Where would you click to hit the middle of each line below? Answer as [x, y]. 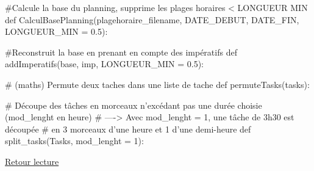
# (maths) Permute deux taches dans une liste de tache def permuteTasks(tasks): [157, 84]
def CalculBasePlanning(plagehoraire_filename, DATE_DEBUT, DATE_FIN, [152, 19]
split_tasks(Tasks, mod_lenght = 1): [74, 141]
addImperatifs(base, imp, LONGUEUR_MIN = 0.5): [105, 64]
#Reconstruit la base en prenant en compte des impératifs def [121, 52]
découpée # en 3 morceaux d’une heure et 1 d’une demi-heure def [128, 129]
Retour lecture [32, 161]
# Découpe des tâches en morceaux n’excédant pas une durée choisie [134, 105]
